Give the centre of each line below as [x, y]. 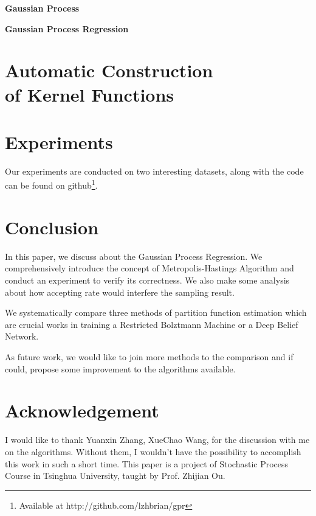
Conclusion [52, 227]
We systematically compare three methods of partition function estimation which [156, 312]
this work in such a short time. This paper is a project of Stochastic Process [147, 463]
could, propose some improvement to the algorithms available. [120, 368]
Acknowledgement [82, 410]
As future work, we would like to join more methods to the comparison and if [149, 357]
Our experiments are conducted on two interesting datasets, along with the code [154, 171]
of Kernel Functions [90, 94]
